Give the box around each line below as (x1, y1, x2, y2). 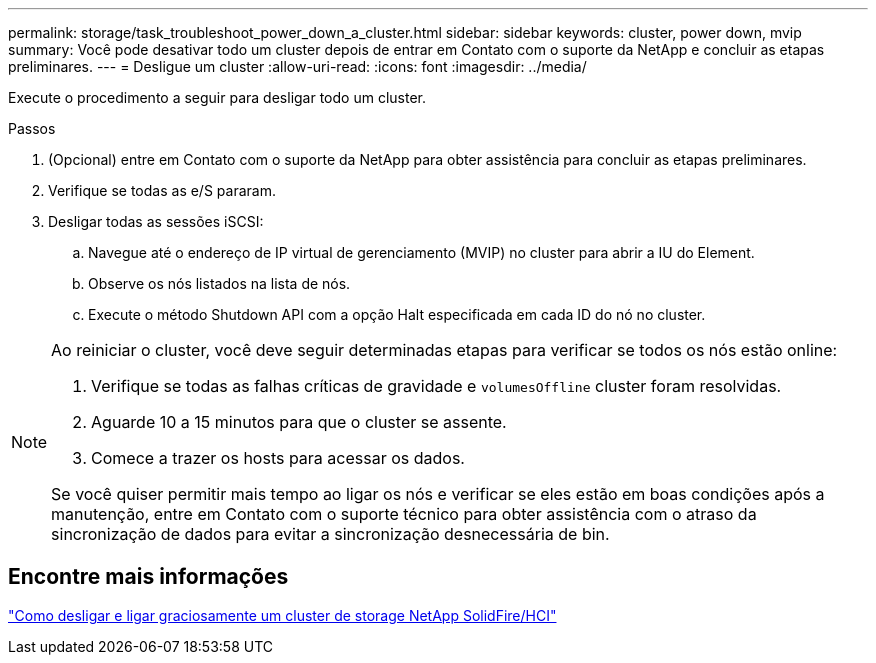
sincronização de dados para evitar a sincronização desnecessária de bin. (51, 524, 610, 544)
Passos (8, 120, 56, 137)
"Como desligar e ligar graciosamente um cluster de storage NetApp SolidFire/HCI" (8, 606, 557, 624)
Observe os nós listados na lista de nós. (88, 275, 351, 292)
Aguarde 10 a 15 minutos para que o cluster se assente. (91, 412, 507, 432)
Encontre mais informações (8, 564, 289, 590)
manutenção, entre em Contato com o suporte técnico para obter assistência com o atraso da (51, 504, 757, 524)
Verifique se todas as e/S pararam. (48, 182, 276, 199)
